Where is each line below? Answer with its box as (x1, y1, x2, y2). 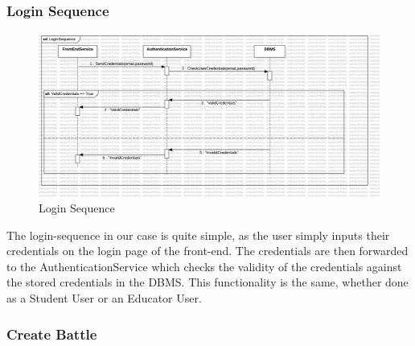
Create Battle (6, 323, 97, 344)
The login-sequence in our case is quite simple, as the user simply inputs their (6, 226, 390, 243)
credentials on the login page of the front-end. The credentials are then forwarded (6, 242, 409, 259)
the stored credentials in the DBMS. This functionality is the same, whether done (6, 274, 409, 290)
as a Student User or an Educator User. (6, 290, 202, 307)
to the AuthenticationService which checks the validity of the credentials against (6, 257, 402, 274)
